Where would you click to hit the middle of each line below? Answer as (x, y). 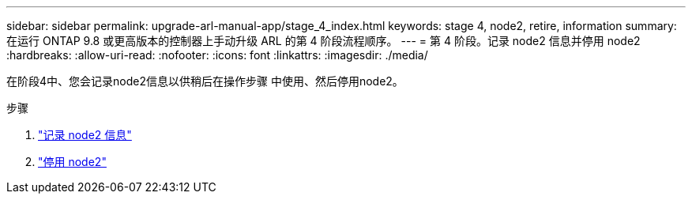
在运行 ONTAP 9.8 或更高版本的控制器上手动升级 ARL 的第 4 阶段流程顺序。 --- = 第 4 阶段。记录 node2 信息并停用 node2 (323, 41)
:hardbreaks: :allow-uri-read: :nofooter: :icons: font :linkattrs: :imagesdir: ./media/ (217, 55)
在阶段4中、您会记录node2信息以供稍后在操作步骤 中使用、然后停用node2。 (205, 81)
